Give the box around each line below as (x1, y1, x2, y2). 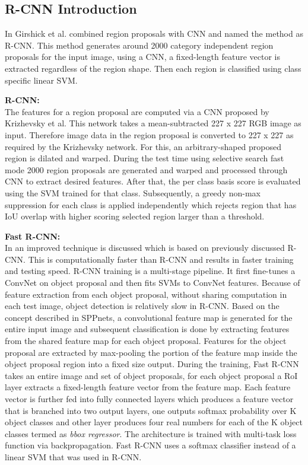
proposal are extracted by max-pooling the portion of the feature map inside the (5, 346, 297, 358)
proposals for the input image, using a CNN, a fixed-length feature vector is (5, 50, 281, 63)
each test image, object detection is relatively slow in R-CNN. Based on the (5, 300, 280, 312)
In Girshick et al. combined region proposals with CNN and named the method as (5, 27, 303, 40)
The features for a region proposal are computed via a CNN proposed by (5, 105, 269, 117)
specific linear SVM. (5, 74, 78, 86)
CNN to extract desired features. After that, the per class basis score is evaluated (5, 175, 301, 187)
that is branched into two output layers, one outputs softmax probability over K (5, 404, 297, 416)
